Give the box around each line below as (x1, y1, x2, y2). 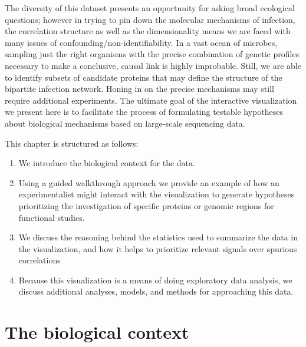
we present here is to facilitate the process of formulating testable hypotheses (5, 105, 283, 118)
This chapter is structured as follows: (5, 137, 139, 149)
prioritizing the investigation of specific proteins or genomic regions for (18, 199, 274, 211)
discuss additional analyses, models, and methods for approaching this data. (18, 285, 294, 298)
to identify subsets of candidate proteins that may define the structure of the (5, 71, 282, 83)
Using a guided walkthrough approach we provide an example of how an (18, 176, 279, 189)
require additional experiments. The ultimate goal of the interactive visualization (5, 94, 297, 106)
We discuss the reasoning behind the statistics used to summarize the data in (18, 231, 298, 243)
